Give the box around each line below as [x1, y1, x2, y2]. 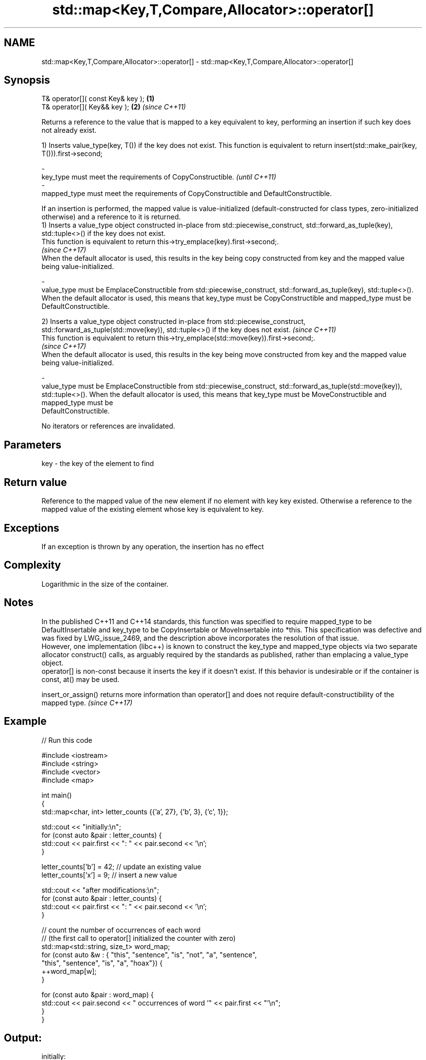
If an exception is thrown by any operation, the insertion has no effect [41, 542, 264, 551]
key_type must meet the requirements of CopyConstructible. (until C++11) [41, 173, 276, 181]
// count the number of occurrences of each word [41, 925, 201, 934]
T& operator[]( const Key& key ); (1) [41, 94, 155, 103]
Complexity [4, 559, 61, 572]
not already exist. [41, 126, 97, 135]
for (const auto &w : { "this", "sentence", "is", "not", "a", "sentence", [41, 950, 257, 959]
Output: [4, 1031, 42, 1044]
